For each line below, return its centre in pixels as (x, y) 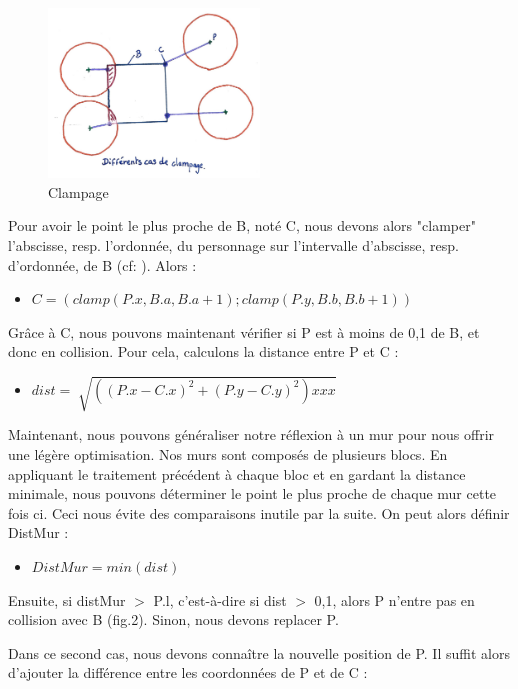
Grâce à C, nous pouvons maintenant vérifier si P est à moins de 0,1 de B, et (244, 331)
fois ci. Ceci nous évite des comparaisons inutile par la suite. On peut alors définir (259, 512)
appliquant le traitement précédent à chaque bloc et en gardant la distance (237, 473)
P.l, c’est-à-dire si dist (220, 599)
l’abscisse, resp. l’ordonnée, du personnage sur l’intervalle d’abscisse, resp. (233, 244)
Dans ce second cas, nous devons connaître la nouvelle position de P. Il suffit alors (259, 652)
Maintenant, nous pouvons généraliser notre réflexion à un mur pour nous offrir (251, 434)
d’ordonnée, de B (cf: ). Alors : (102, 264)
